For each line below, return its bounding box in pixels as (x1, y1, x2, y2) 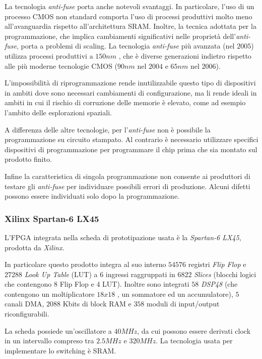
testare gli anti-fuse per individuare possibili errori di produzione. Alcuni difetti (5, 181, 250, 191)
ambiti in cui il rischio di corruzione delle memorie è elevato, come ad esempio (5, 97, 246, 108)
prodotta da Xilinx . (5, 242, 64, 252)
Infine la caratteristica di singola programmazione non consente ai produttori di (5, 170, 250, 181)
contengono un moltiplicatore (5, 288, 95, 299)
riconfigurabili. (5, 308, 49, 319)
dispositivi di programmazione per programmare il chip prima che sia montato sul (5, 144, 257, 154)
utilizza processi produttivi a (5, 50, 93, 61)
